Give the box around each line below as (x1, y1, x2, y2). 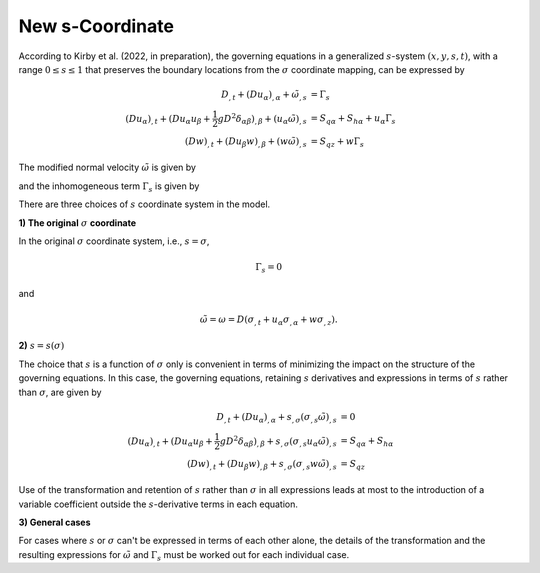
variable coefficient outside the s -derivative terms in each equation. (18, 498, 299, 510)
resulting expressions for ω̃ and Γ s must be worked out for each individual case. (18, 548, 350, 563)
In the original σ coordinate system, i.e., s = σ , (18, 235, 210, 247)
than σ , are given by (18, 386, 102, 398)
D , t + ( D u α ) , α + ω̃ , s (221, 89, 307, 102)
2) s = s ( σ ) (18, 340, 65, 352)
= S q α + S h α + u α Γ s (310, 113, 396, 127)
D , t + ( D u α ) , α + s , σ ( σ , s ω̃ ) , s (216, 411, 337, 425)
